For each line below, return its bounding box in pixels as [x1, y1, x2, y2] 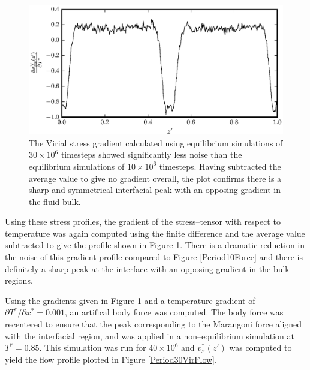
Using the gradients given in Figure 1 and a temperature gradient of [5, 294, 255, 306]
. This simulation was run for [39, 341, 146, 354]
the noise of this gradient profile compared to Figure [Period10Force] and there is [5, 251, 303, 263]
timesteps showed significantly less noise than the [61, 148, 242, 161]
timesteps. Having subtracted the [159, 160, 281, 172]
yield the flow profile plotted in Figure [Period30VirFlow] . [5, 353, 217, 365]
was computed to [229, 341, 292, 354]
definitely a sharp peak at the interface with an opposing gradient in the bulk [5, 262, 290, 275]
